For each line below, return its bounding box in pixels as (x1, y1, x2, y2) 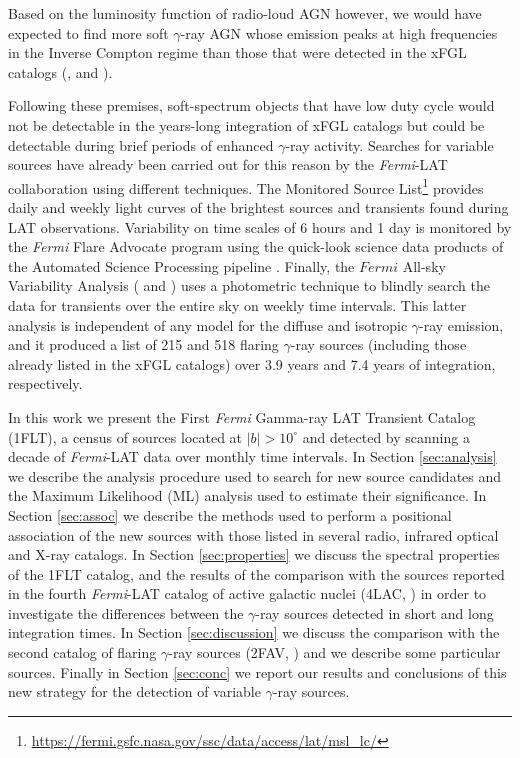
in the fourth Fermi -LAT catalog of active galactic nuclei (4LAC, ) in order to (8, 583, 487, 604)
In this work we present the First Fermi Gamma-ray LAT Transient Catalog (8, 406, 476, 427)
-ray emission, (419, 314, 504, 335)
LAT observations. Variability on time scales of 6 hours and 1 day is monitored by (8, 216, 512, 237)
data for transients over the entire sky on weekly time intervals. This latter (8, 294, 467, 315)
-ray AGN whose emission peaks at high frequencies (180, 22, 498, 43)
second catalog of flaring (8, 642, 157, 663)
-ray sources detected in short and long (255, 602, 494, 623)
